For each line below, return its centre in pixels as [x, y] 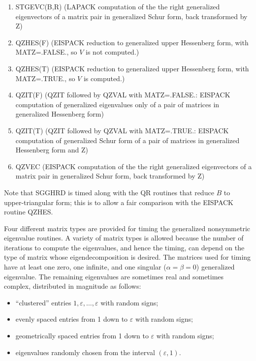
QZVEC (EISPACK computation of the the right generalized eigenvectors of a [134, 166]
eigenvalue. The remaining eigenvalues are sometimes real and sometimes [114, 276]
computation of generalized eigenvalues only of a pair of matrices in [117, 104]
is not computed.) [112, 52]
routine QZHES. [29, 212]
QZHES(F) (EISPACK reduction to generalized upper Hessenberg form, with [132, 42]
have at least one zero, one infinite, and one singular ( [85, 267]
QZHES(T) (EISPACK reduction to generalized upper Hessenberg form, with [132, 68]
